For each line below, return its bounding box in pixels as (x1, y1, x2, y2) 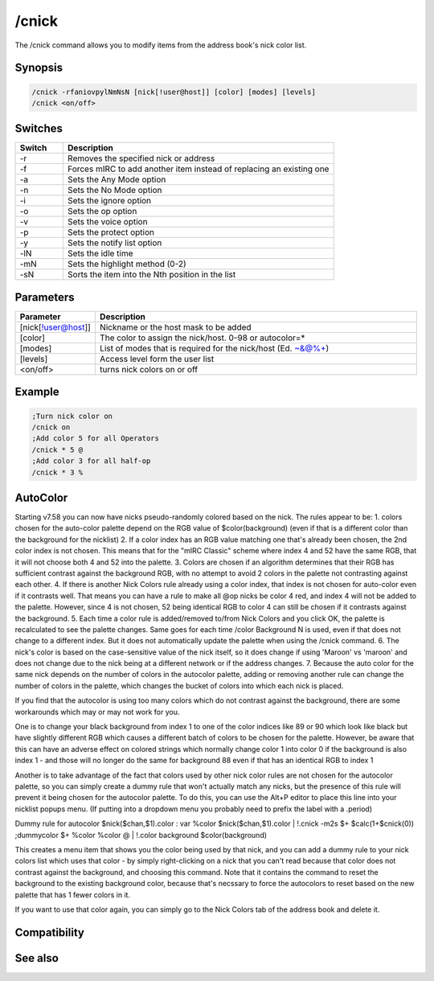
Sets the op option (67, 206, 137, 217)
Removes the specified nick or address (67, 153, 215, 164)
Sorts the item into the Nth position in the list (67, 269, 236, 281)
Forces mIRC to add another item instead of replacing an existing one (67, 163, 330, 174)
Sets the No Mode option (67, 185, 162, 196)
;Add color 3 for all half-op (31, 457, 151, 466)
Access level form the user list (99, 353, 215, 364)
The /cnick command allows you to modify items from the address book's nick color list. (14, 40, 307, 50)
